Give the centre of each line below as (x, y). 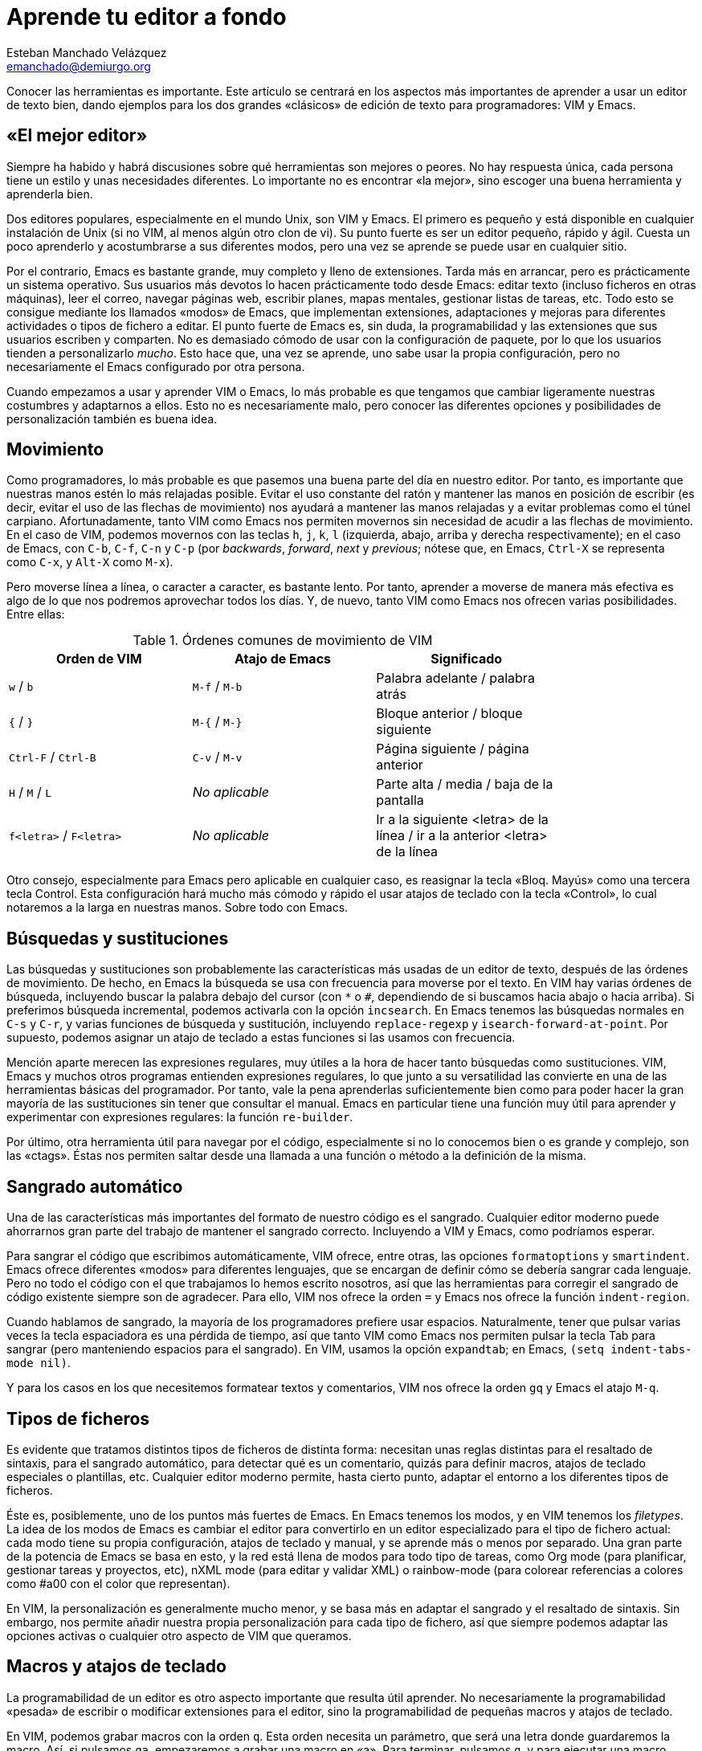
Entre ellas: (36, 614)
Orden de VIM (99, 659)
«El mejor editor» (77, 136)
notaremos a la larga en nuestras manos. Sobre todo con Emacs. (178, 908)
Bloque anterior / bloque (449, 714)
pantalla (400, 800)
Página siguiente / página (453, 749)
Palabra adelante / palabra (455, 678)
